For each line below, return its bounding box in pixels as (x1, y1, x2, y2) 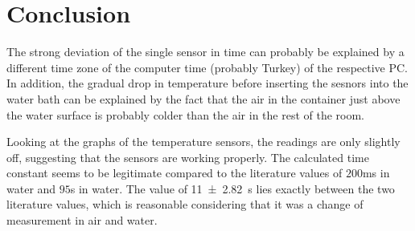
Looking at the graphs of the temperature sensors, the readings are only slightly (6, 133, 401, 150)
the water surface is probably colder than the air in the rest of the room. (6, 106, 365, 123)
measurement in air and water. (6, 212, 158, 229)
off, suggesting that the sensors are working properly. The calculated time (6, 148, 369, 165)
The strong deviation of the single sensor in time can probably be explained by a (6, 43, 405, 60)
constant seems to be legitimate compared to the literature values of (6, 164, 343, 181)
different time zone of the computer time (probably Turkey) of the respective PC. (6, 59, 408, 75)
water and (6, 180, 56, 197)
